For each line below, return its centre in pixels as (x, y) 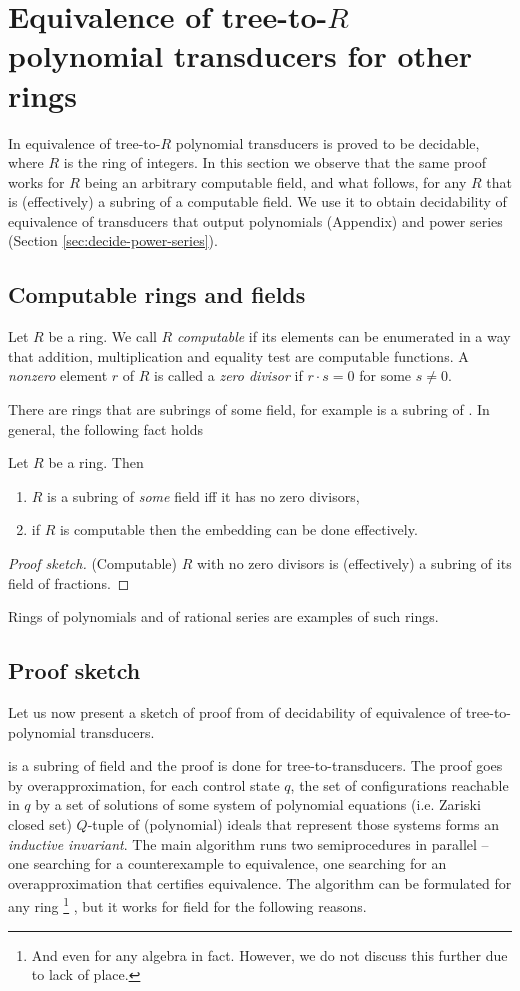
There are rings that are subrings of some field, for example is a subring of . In (249, 409)
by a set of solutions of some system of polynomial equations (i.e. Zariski (258, 804)
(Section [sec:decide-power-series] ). (113, 240)
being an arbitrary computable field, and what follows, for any (275, 181)
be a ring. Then (96, 462)
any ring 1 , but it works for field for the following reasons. (187, 904)
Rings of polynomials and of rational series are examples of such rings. (223, 616)
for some (385, 375)
